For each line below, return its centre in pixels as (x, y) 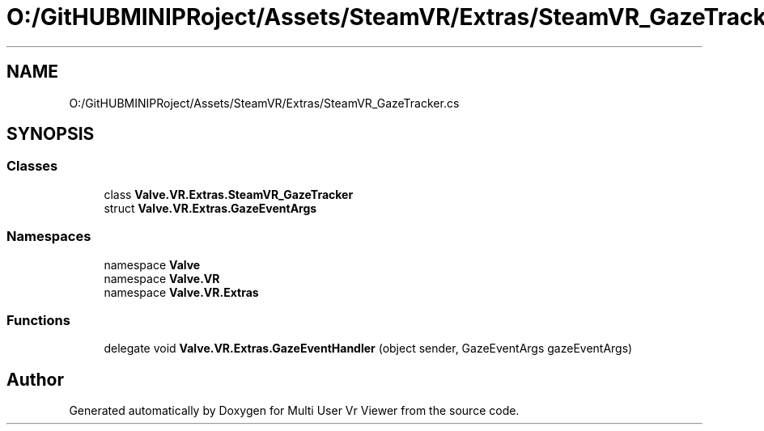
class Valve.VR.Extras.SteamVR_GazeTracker (229, 194)
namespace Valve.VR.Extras (181, 292)
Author (35, 379)
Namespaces (49, 237)
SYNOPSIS (51, 134)
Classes (32, 166)
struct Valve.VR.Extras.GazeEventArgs (210, 208)
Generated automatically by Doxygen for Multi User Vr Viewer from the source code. (294, 411)
